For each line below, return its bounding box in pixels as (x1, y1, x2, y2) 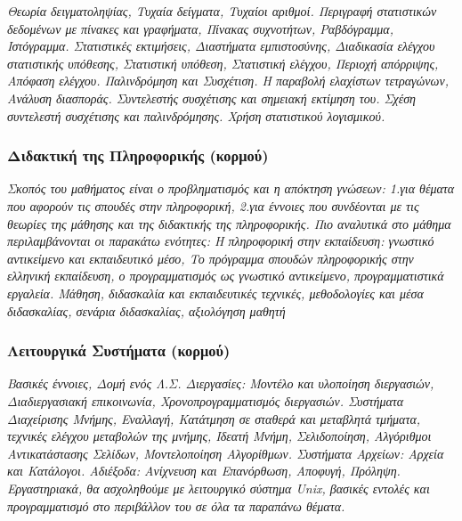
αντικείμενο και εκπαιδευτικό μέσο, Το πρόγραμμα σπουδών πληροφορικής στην (7, 248, 414, 267)
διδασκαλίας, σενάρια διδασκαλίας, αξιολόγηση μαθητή (7, 301, 286, 320)
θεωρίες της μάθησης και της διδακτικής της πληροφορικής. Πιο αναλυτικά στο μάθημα (7, 214, 451, 232)
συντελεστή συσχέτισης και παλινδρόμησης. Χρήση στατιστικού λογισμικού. (7, 106, 385, 125)
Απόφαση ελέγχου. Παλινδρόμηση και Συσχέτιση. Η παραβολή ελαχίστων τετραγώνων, (7, 71, 449, 90)
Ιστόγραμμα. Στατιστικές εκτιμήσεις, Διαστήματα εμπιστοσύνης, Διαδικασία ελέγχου (7, 37, 435, 55)
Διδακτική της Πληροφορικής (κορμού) (7, 144, 269, 167)
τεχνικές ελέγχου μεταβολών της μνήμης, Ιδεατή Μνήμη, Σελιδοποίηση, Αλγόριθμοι (7, 427, 432, 445)
